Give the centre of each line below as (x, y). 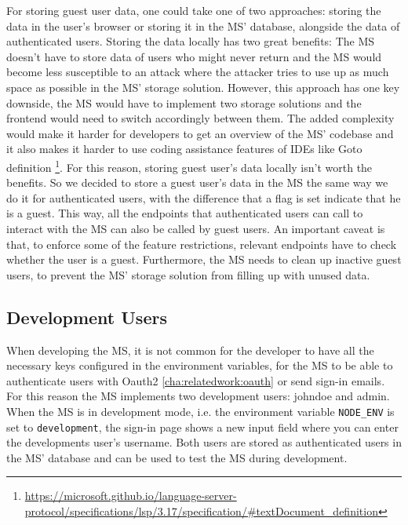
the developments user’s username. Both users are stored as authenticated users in (204, 442)
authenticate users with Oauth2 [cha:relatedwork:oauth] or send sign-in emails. (196, 380)
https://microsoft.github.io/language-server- (131, 496)
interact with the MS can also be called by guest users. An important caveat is (196, 228)
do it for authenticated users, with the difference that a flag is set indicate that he (204, 197)
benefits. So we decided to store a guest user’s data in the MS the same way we (197, 182)
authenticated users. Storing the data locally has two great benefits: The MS (191, 41)
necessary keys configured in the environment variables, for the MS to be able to (200, 365)
